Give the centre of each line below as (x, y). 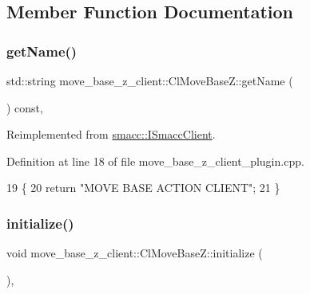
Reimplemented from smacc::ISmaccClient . (111, 134)
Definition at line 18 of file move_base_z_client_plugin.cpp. (155, 161)
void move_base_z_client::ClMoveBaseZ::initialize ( (135, 253)
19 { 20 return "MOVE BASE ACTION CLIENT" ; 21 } (143, 188)
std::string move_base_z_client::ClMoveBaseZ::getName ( (150, 80)
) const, (25, 107)
